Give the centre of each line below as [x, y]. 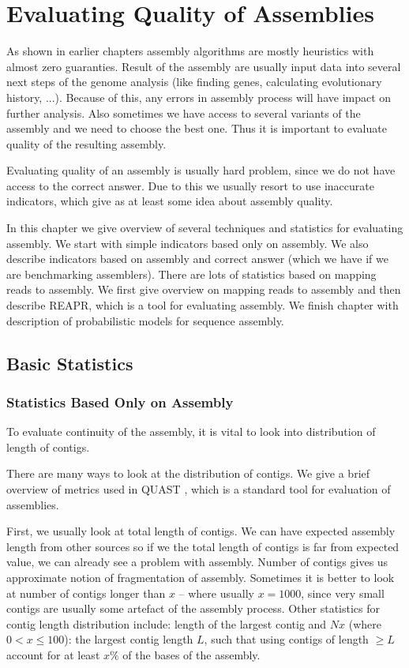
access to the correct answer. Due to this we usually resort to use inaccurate [190, 185]
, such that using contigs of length [286, 639]
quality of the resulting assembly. [86, 143]
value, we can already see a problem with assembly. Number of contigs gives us [197, 562]
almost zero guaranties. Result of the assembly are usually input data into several [204, 66]
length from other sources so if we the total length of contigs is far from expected [203, 546]
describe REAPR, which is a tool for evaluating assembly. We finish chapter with [203, 305]
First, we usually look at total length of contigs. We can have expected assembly [201, 531]
